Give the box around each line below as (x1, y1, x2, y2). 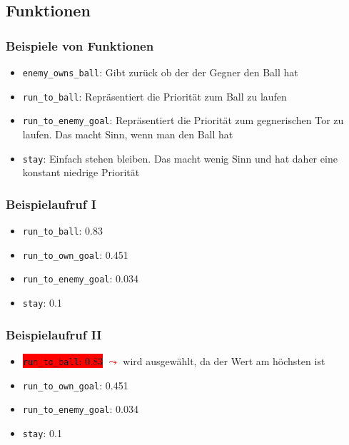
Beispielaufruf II (6, 325, 102, 343)
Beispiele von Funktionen (6, 36, 154, 54)
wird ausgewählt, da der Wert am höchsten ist (123, 353, 325, 368)
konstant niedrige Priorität (22, 165, 140, 180)
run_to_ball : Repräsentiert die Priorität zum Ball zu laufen (22, 88, 287, 103)
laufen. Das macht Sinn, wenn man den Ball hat (22, 126, 233, 141)
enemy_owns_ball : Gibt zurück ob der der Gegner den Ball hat (22, 65, 298, 79)
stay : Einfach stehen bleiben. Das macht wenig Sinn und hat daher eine (22, 150, 338, 165)
